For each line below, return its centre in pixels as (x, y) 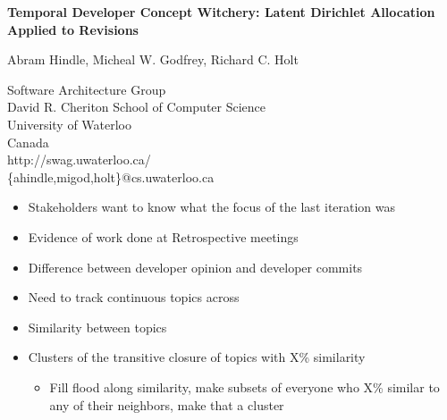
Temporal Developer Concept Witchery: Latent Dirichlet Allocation (221, 12)
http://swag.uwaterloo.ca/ (79, 160)
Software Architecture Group (87, 89)
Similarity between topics (97, 327)
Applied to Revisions (73, 29)
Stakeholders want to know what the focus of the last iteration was (212, 207)
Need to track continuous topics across (134, 297)
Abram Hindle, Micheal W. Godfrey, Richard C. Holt (153, 59)
